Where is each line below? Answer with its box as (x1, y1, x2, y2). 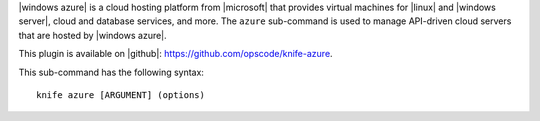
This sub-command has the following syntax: (18, 66, 205, 78)
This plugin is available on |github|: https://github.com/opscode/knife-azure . (18, 48, 334, 60)
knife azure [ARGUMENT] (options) (36, 89, 205, 100)
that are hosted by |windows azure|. (18, 29, 167, 41)
